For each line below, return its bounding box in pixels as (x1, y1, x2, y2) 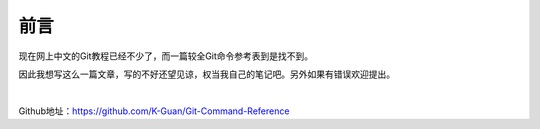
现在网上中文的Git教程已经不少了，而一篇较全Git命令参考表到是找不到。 (18, 50, 314, 62)
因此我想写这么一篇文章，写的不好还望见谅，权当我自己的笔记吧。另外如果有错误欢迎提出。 (18, 68, 395, 80)
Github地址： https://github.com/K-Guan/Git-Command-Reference (18, 105, 290, 117)
